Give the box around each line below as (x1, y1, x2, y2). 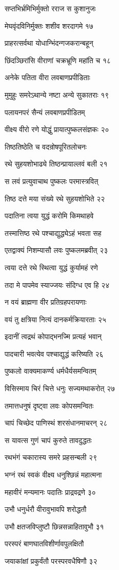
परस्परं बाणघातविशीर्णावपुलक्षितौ (5, 538, 84, 549)
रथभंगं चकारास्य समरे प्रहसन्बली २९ (5, 452, 97, 463)
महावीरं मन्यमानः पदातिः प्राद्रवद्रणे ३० (5, 486, 96, 497)
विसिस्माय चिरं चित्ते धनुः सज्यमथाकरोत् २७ (5, 383, 115, 394)
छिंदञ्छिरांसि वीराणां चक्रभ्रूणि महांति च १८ (5, 54, 111, 65)
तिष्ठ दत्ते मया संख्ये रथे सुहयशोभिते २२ (5, 193, 105, 204)
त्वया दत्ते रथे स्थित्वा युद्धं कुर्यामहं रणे (5, 262, 98, 272)
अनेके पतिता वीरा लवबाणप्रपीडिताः (5, 72, 90, 83)
